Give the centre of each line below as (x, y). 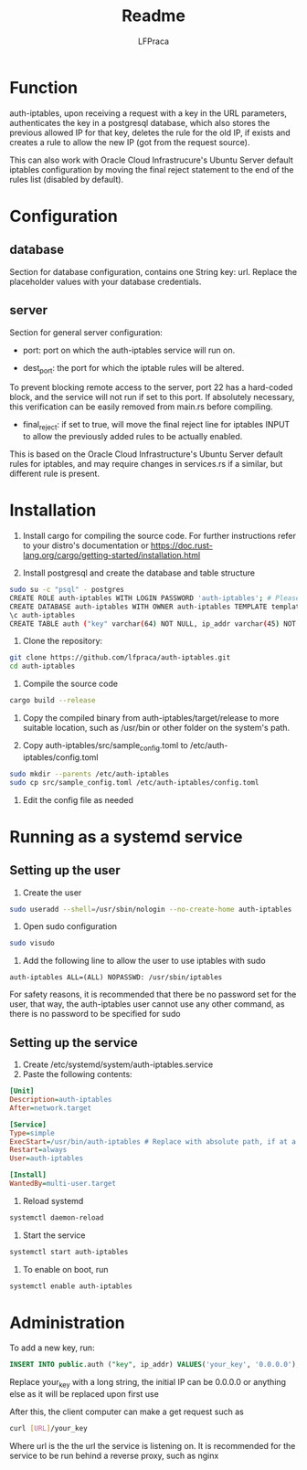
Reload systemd (53, 1200)
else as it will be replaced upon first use (85, 1394)
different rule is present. (55, 474)
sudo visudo (32, 943)
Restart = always (38, 1150)
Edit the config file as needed (78, 799)
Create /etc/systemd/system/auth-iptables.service (118, 1064)
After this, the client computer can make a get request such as (127, 1412)
